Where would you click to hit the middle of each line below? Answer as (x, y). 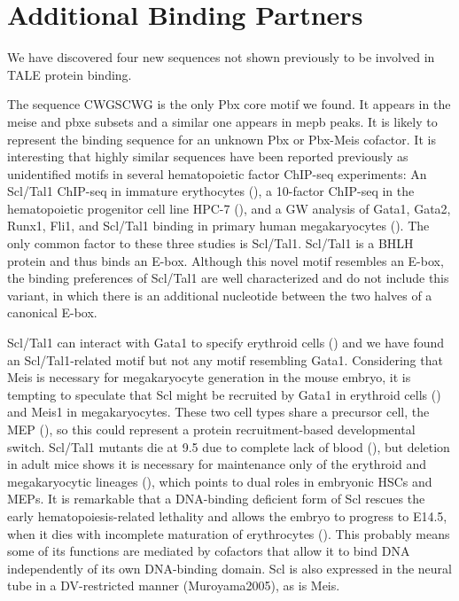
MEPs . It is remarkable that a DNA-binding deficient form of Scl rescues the (216, 499)
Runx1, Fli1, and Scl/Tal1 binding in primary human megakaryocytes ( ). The (218, 226)
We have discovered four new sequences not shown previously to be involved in (221, 57)
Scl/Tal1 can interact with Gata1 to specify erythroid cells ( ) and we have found (226, 343)
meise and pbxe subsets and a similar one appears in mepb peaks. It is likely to (222, 121)
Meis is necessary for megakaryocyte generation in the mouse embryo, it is (209, 377)
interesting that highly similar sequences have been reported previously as (208, 156)
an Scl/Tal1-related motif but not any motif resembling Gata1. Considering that (225, 359)
